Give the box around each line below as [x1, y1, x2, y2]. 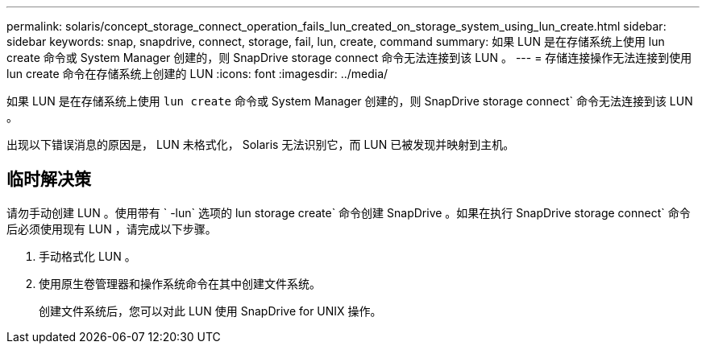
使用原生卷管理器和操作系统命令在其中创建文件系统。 [39, 276, 321, 290]
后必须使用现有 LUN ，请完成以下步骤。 [6, 221, 217, 236]
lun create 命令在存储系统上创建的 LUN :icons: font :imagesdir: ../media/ [6, 67, 388, 80]
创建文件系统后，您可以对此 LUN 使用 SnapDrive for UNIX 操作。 [39, 303, 382, 318]
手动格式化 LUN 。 [39, 249, 136, 263]
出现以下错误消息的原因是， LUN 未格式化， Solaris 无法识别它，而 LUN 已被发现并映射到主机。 [6, 138, 515, 151]
